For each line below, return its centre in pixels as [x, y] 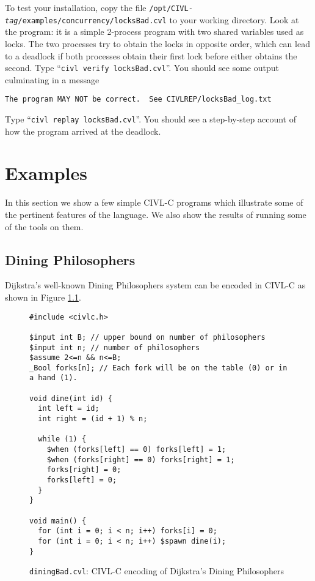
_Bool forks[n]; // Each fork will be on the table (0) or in [158, 368]
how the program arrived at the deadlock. [83, 131]
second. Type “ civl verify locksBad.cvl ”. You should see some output [142, 68]
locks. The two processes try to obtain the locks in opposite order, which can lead [157, 43]
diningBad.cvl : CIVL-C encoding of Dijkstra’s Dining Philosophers [157, 571]
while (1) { [62, 439]
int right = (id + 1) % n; [93, 419]
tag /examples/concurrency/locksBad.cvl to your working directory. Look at [152, 19]
